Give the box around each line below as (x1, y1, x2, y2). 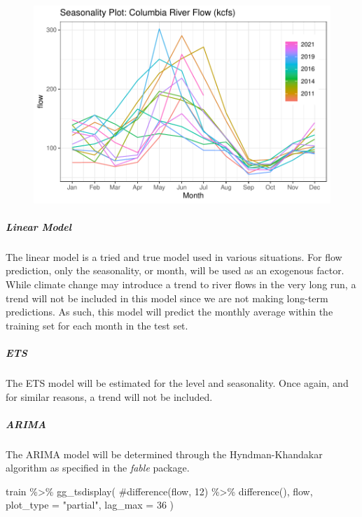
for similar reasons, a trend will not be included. (6, 389, 213, 404)
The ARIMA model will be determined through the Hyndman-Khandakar (6, 446, 323, 461)
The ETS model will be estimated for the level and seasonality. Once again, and (6, 375, 349, 390)
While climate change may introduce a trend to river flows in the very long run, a (6, 277, 356, 291)
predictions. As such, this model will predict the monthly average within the (6, 304, 333, 319)
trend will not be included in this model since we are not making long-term (6, 290, 328, 305)
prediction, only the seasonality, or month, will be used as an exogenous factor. (6, 263, 344, 278)
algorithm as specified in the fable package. (6, 460, 190, 475)
